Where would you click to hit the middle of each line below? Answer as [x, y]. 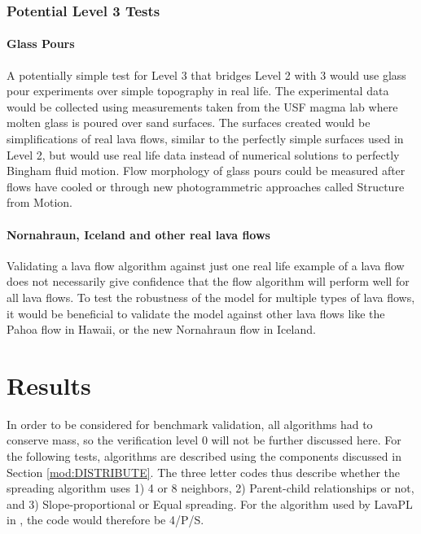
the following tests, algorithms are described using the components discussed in [204, 456]
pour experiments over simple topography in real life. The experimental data [198, 91]
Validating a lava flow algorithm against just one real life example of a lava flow [206, 265]
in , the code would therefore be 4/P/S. [105, 520]
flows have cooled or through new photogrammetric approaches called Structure [206, 186]
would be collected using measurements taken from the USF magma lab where [202, 106]
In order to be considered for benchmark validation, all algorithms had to [190, 424]
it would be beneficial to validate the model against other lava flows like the [196, 313]
